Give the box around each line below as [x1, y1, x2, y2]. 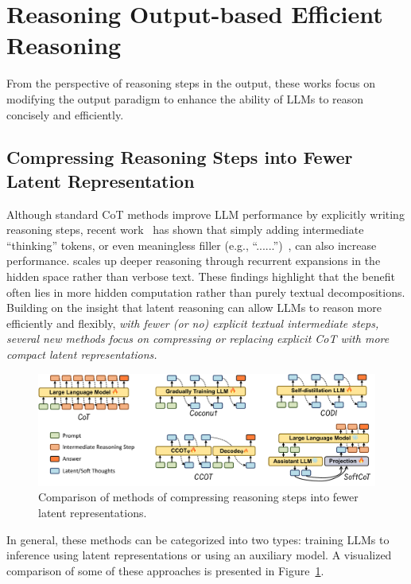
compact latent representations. [6, 346, 157, 363]
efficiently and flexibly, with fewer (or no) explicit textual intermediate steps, [6, 314, 379, 331]
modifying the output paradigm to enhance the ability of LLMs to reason [6, 90, 364, 107]
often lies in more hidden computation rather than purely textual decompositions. [6, 283, 405, 300]
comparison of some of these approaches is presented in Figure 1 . [6, 562, 324, 578]
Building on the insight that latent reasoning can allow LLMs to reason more [6, 299, 382, 316]
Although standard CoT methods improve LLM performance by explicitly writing [6, 205, 405, 222]
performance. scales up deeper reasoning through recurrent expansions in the [6, 252, 381, 269]
